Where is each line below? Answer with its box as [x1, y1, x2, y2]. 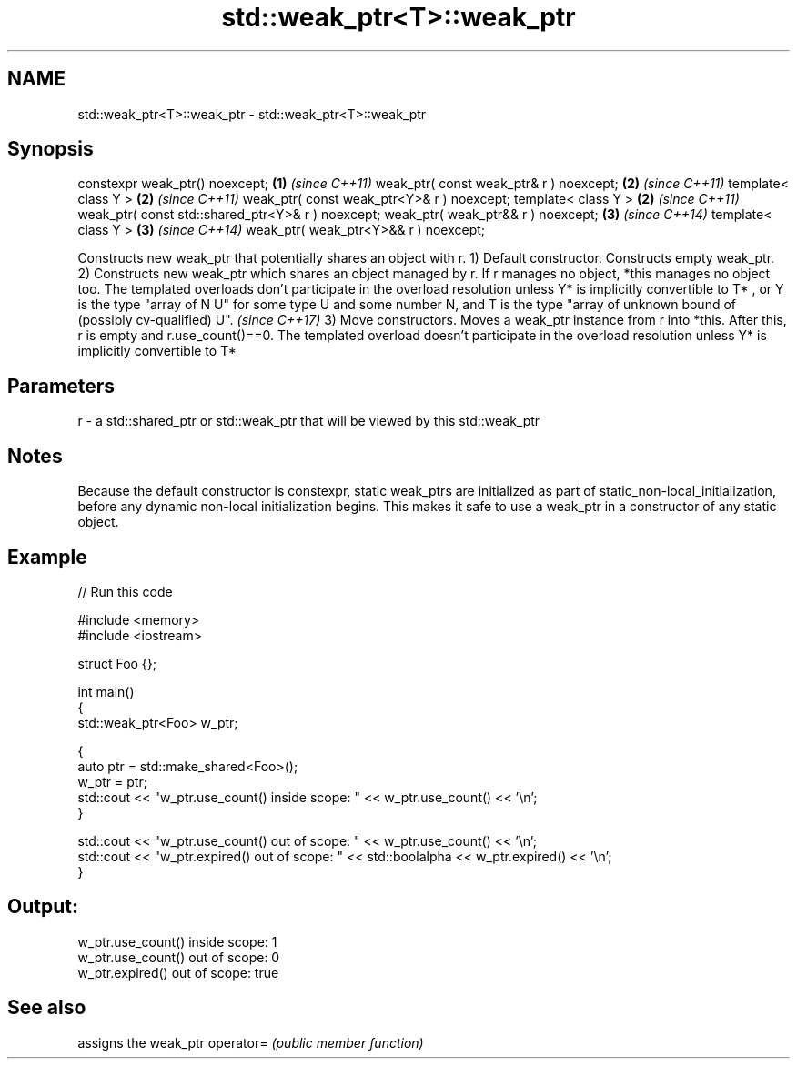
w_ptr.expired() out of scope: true [77, 964, 279, 981]
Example [7, 545, 87, 568]
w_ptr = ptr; [77, 773, 147, 789]
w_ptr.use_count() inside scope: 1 [77, 933, 277, 950]
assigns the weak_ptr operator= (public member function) [77, 1034, 424, 1051]
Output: [7, 895, 78, 919]
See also [7, 996, 86, 1020]
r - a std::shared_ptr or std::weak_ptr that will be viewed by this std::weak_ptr [77, 413, 540, 429]
